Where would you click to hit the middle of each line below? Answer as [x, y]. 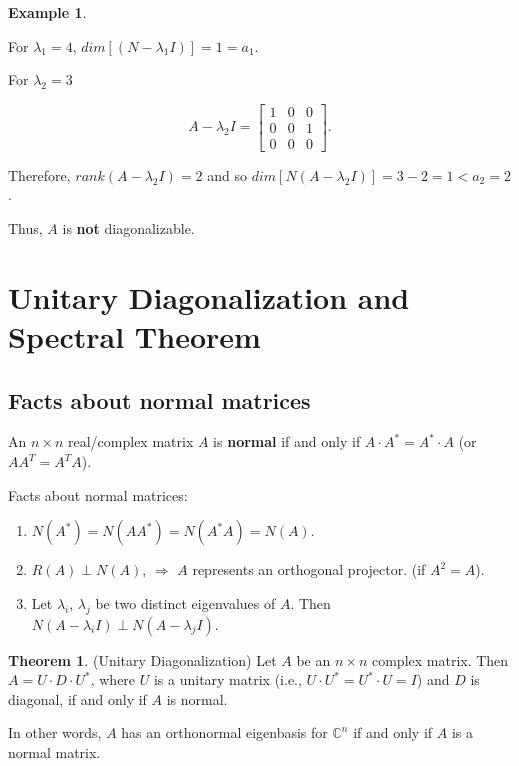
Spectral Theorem [134, 336]
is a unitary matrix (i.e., [227, 679]
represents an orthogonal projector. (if [309, 569]
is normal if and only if [287, 441]
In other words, [55, 732]
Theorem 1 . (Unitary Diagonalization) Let [142, 659]
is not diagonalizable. [128, 228]
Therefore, [39, 174]
